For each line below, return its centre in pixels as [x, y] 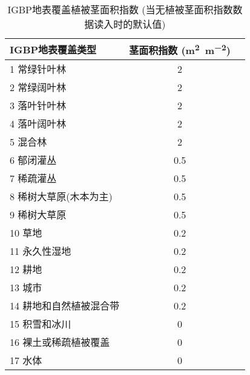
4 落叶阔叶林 [38, 124]
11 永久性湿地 [41, 251]
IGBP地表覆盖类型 [53, 50]
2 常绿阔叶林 [38, 87]
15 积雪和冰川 [41, 324]
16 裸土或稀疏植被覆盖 [60, 342]
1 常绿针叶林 [38, 69]
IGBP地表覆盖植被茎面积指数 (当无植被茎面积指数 [120, 9]
